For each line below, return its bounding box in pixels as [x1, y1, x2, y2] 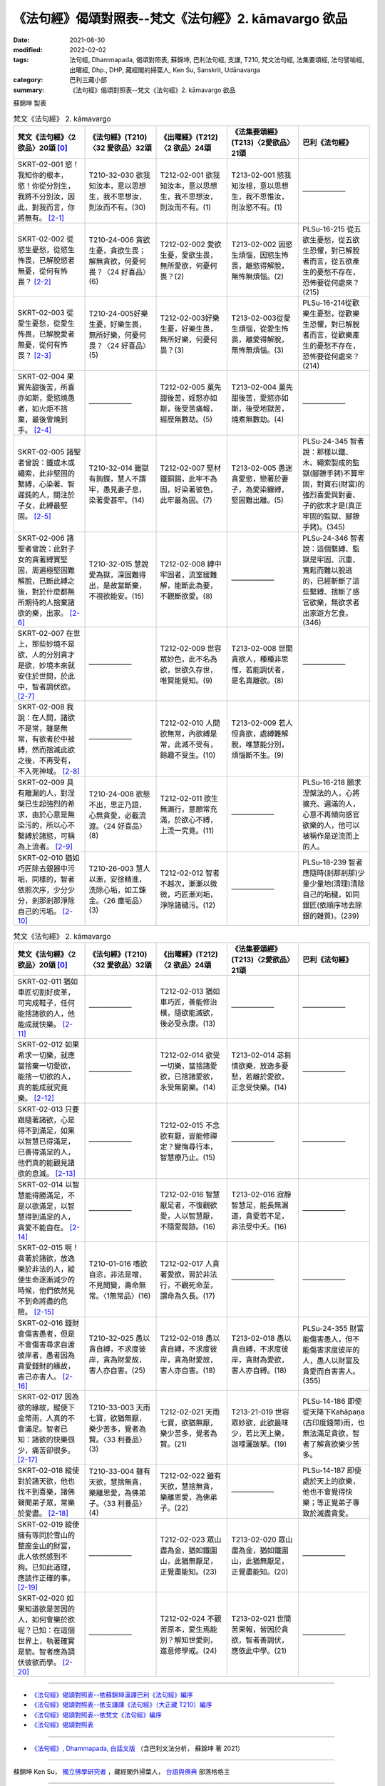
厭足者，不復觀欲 [160, 1200, 217, 1210]
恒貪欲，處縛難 [231, 729, 282, 739]
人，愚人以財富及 [302, 1356, 360, 1366]
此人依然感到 [17, 1552, 61, 1562]
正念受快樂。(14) [231, 1082, 287, 1092]
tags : [13, 56, 29, 64]
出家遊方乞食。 [302, 608, 353, 618]
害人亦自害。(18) [160, 1365, 216, 1375]
